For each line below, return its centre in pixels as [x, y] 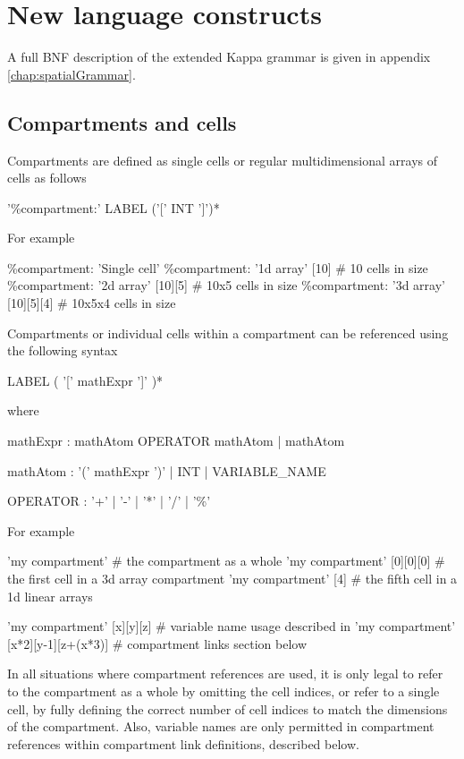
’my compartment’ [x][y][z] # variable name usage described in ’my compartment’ [232, 626]
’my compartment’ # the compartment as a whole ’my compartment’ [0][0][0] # [226, 561]
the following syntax [63, 350]
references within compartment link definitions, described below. [183, 743]
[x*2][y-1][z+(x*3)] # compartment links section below [157, 643]
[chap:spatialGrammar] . [72, 74]
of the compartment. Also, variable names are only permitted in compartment [221, 726]
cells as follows [47, 178]
